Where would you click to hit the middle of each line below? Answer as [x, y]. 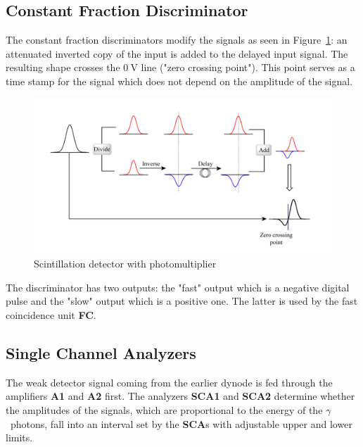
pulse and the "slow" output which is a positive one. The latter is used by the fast [182, 301]
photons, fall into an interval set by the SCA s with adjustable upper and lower [181, 423]
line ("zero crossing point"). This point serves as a [248, 67]
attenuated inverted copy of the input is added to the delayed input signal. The [177, 53]
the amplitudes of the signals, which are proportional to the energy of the [164, 410]
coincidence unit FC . [51, 315]
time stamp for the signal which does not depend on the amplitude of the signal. [179, 81]
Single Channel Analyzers [101, 353]
